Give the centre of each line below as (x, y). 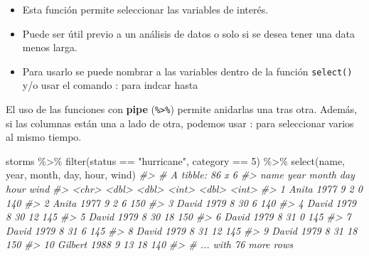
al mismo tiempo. (44, 137)
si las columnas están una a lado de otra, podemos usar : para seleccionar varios (180, 123)
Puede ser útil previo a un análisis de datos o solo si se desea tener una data (188, 33)
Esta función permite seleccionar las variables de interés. (145, 9)
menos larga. (50, 47)
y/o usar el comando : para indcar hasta (110, 85)
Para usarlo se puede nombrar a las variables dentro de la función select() (187, 71)
